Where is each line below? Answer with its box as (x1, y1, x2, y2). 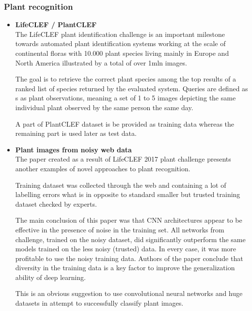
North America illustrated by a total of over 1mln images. (15, 57, 187, 67)
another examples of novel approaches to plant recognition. (15, 163, 190, 173)
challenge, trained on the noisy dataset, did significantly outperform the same (15, 234, 246, 244)
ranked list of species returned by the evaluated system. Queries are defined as (15, 83, 248, 93)
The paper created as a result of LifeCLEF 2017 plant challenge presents (15, 154, 231, 164)
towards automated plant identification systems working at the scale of (15, 38, 226, 49)
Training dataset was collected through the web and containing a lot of (15, 180, 226, 190)
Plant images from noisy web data (15, 144, 132, 154)
